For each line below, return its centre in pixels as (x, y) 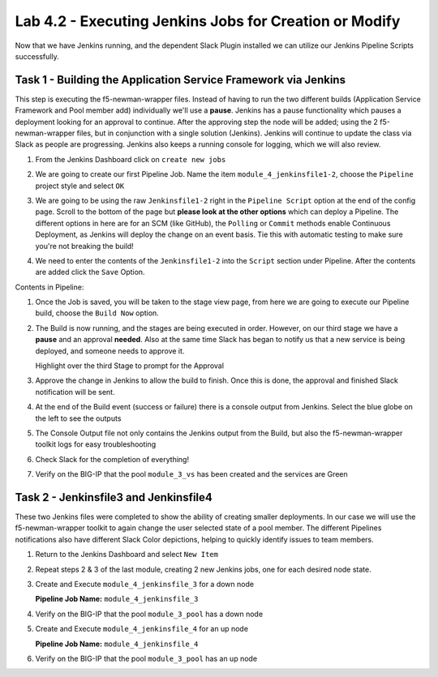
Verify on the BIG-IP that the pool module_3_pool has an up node (146, 658)
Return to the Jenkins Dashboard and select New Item (127, 555)
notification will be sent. (75, 392)
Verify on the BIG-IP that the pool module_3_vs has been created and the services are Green (191, 474)
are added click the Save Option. (90, 272)
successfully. (37, 56)
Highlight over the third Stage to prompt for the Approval (130, 366)
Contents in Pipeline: (49, 287)
